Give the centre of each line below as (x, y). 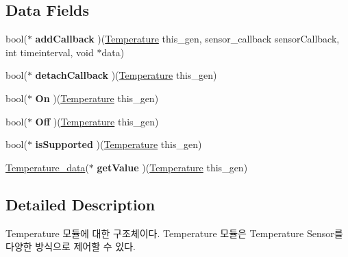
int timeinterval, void (50, 52)
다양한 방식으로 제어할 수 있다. (71, 246)
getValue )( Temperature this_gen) (172, 167)
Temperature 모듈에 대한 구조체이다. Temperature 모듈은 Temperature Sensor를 (174, 233)
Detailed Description (80, 204)
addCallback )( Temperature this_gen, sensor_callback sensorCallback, (187, 39)
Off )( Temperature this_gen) (97, 121)
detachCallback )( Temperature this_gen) (126, 75)
